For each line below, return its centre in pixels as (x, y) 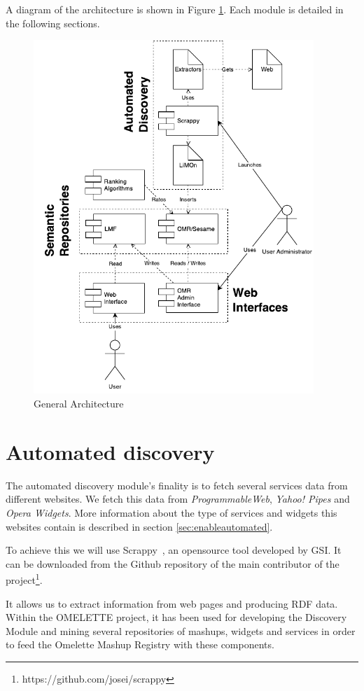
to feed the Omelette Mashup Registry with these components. (140, 644)
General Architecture (79, 404)
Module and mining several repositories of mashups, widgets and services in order (181, 630)
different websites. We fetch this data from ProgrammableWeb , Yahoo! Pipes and (178, 499)
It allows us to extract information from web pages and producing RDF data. (172, 603)
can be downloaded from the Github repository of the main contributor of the (173, 563)
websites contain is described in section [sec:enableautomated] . (139, 526)
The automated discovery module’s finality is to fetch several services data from (177, 485)
